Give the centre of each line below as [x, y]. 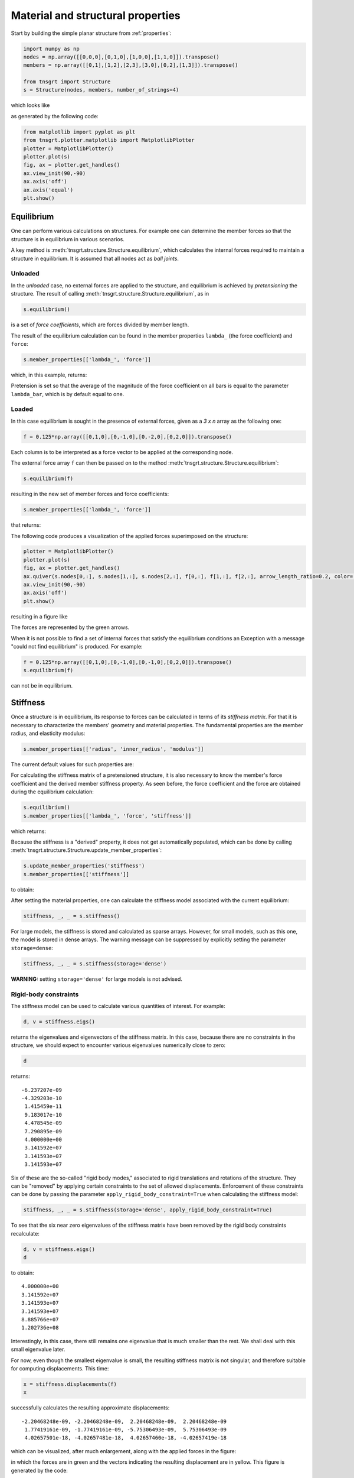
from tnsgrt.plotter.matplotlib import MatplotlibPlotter [109, 140]
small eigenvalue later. [38, 1349]
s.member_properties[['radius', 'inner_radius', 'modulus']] [114, 749]
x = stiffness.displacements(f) [70, 1384]
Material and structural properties [96, 15]
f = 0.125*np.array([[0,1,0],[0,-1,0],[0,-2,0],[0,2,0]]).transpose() [128, 437]
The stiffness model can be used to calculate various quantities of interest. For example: [118, 1006]
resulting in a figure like [39, 616]
